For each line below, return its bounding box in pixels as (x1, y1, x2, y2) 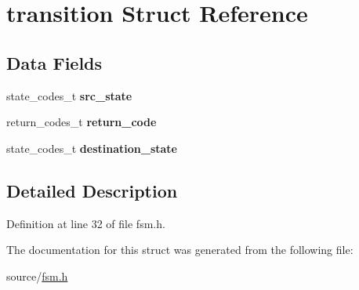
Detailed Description (6, 178, 178, 202)
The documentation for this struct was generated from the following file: (6, 241, 354, 258)
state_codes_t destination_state (6, 140, 177, 156)
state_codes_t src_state (6, 87, 132, 103)
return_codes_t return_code (6, 114, 157, 130)
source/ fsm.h (6, 267, 68, 284)
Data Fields (6, 50, 103, 74)
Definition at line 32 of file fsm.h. (6, 215, 165, 231)
